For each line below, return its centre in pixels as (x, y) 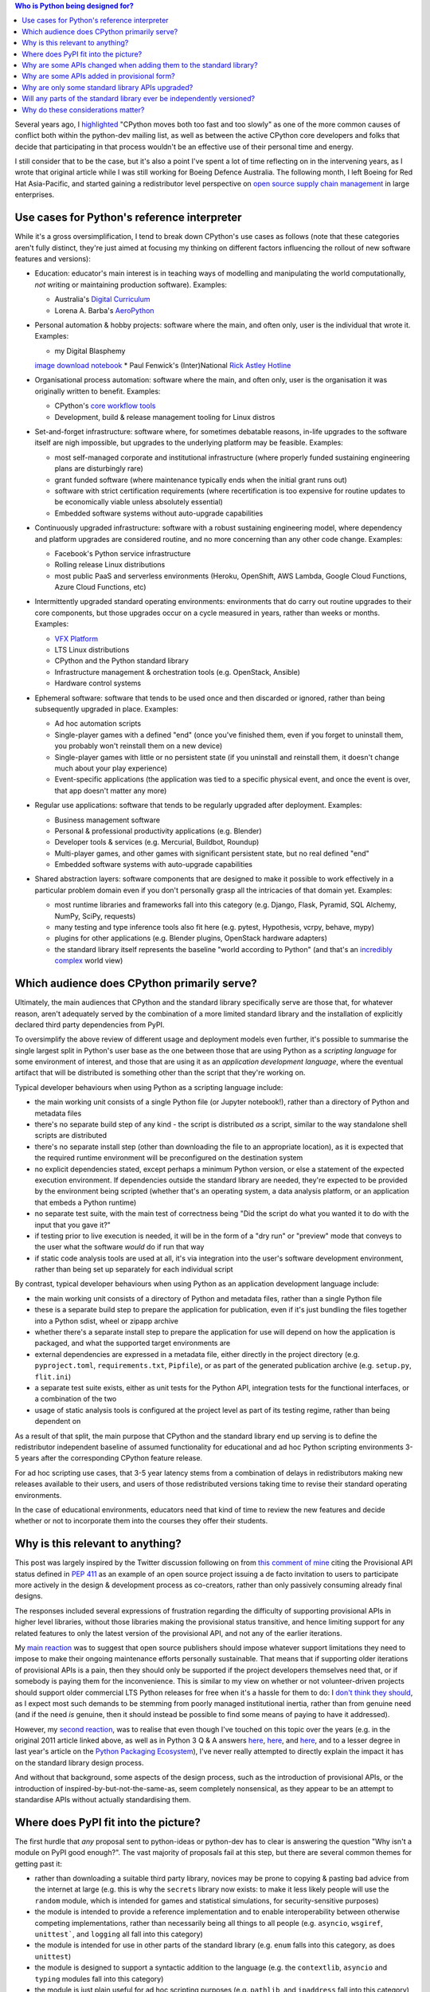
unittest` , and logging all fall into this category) (119, 1934)
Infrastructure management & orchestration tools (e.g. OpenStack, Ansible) (177, 672)
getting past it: (39, 1864)
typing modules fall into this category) (99, 1978)
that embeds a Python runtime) (86, 1202)
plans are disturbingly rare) (99, 469)
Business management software (107, 820)
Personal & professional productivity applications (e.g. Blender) (158, 831)
